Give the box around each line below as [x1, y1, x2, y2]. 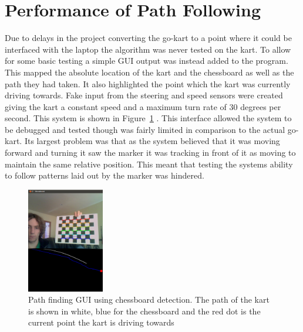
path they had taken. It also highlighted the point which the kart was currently [5, 77, 291, 90]
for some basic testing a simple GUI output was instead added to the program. [5, 54, 288, 67]
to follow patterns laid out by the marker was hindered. [5, 169, 204, 182]
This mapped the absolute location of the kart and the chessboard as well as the [5, 66, 294, 78]
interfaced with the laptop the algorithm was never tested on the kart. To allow [5, 43, 291, 55]
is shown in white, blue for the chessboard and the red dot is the [28, 304, 261, 317]
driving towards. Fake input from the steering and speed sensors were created [5, 89, 283, 101]
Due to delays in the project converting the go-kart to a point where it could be [5, 32, 292, 44]
